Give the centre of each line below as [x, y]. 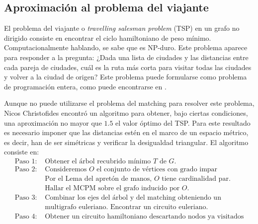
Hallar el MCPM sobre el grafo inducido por [112, 188]
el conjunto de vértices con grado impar [157, 169]
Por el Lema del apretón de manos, [98, 179]
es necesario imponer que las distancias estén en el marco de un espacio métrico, [126, 132]
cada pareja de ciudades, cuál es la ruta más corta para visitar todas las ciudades [128, 67]
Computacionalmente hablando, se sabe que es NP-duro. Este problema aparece [126, 47]
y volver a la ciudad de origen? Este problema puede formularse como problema [126, 77]
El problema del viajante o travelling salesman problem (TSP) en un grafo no [122, 28]
